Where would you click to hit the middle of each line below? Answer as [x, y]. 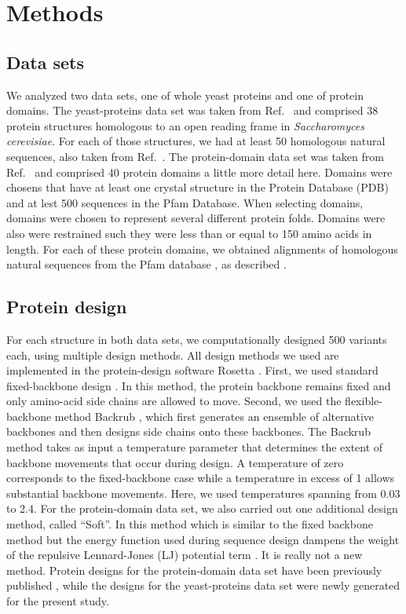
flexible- [364, 401]
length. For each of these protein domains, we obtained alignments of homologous [202, 249]
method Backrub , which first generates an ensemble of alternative [214, 416]
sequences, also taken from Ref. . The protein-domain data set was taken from [195, 156]
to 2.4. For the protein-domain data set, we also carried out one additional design [202, 508]
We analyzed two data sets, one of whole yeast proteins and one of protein [185, 95]
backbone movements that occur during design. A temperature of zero [175, 462]
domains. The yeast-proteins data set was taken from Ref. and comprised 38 [192, 110]
